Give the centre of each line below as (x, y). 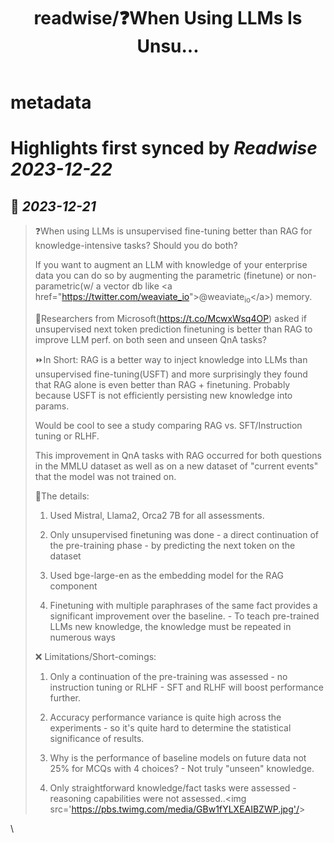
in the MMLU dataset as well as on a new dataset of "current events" (176, 466)
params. (52, 406)
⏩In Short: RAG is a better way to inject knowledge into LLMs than (171, 359)
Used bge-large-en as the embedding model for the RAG (167, 575)
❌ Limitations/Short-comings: (95, 656)
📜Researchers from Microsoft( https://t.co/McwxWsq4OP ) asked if (171, 318)
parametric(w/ (64, 286)
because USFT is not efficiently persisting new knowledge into (163, 395)
